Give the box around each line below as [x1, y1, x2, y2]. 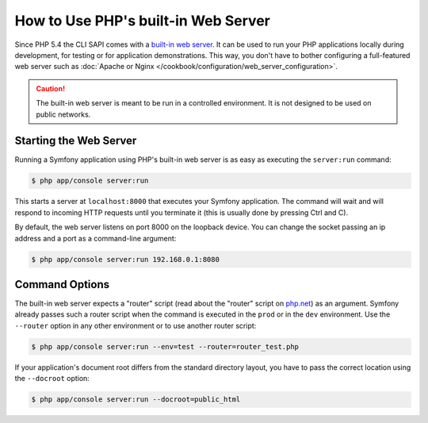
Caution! [36, 83, 66, 93]
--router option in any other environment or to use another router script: [14, 321, 257, 330]
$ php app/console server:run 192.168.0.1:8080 [31, 255, 220, 263]
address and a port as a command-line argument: [14, 233, 177, 243]
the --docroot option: [14, 374, 90, 383]
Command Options [14, 278, 110, 291]
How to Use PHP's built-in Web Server [14, 12, 271, 29]
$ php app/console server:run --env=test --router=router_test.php [31, 342, 300, 351]
